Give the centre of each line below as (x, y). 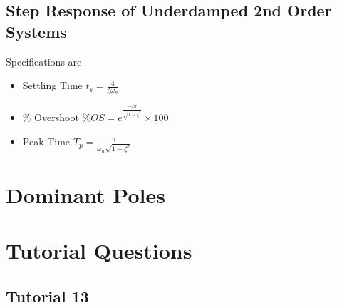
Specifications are (44, 61)
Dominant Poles (85, 194)
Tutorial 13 (47, 296)
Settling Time (52, 85)
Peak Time (46, 141)
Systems (36, 31)
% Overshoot (51, 117)
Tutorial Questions (99, 251)
